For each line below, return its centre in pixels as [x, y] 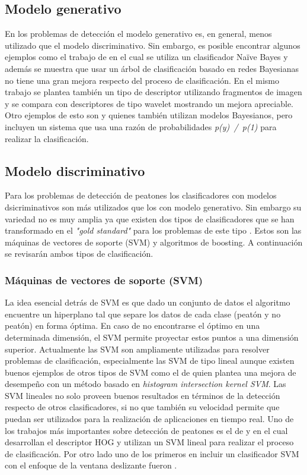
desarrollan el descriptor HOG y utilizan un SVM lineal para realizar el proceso [149, 442]
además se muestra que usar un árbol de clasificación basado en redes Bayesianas [152, 68]
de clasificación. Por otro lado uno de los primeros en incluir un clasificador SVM [152, 453]
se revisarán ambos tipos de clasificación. [79, 254]
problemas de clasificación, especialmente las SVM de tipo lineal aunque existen [150, 361]
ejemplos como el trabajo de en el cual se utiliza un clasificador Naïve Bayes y [146, 57]
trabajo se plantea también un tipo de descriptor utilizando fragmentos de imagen [153, 92]
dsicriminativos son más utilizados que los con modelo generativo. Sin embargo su [153, 207]
